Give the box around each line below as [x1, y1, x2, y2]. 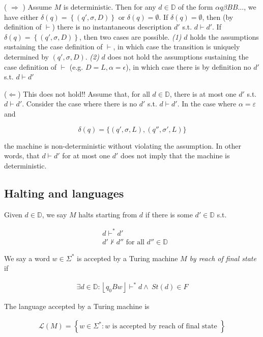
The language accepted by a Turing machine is [4, 301, 150, 312]
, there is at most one [169, 88, 237, 99]
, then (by [202, 11, 233, 22]
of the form [178, 2, 213, 12]
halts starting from [78, 209, 137, 219]
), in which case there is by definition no [126, 61, 251, 72]
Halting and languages [4, 185, 124, 201]
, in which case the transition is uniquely [113, 41, 240, 52]
